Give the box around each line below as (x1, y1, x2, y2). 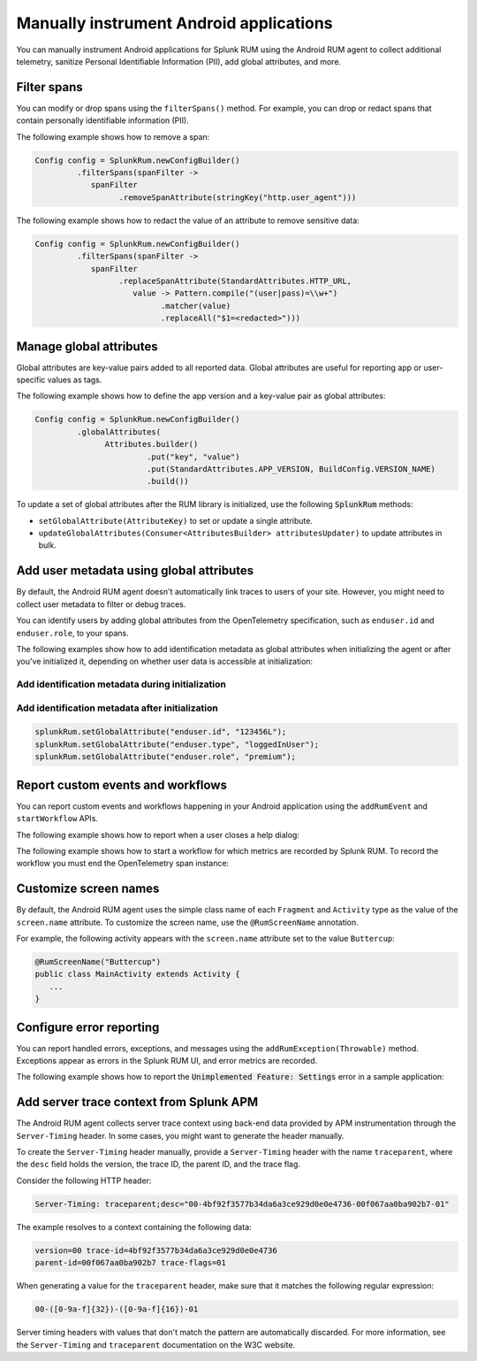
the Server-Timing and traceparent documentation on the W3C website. (16, 1339, 296, 1349)
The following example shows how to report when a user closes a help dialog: (16, 829, 300, 840)
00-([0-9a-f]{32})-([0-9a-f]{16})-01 (34, 1304, 199, 1314)
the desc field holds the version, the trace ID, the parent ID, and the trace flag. (16, 1159, 300, 1170)
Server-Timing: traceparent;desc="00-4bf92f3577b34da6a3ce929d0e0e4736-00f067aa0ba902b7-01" (34, 1199, 450, 1209)
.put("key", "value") (146, 451, 240, 462)
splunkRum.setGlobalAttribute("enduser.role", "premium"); (34, 752, 296, 762)
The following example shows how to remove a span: (16, 131, 210, 142)
